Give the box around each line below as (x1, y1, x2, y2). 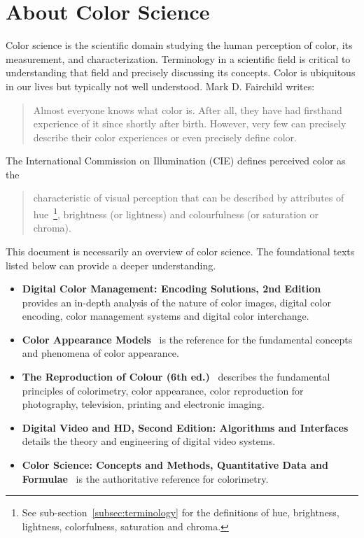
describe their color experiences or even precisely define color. (33, 129, 297, 144)
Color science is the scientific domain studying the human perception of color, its (6, 38, 353, 52)
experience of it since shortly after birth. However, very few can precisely (33, 116, 346, 131)
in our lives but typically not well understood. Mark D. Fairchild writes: (6, 78, 315, 93)
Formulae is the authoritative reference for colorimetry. (22, 471, 269, 486)
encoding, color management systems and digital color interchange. (22, 309, 309, 323)
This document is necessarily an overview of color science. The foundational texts (6, 243, 355, 258)
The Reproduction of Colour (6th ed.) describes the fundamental (22, 369, 330, 384)
